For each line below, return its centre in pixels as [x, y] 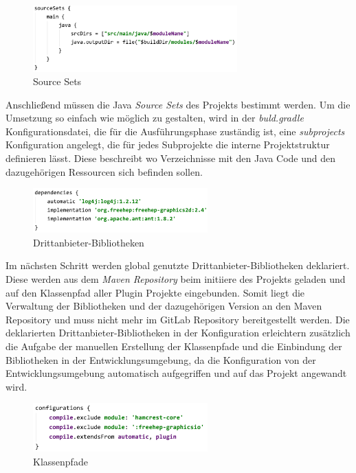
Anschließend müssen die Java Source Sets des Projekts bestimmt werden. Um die [178, 104]
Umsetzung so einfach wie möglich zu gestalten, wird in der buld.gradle [155, 118]
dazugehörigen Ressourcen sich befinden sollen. [104, 171]
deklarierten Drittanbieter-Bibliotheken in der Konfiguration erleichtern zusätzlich [178, 333]
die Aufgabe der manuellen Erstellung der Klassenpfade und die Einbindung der [174, 346]
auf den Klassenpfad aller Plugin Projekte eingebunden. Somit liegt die [155, 292]
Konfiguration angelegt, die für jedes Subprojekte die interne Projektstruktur [168, 145]
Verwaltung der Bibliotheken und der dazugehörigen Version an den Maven [164, 306]
